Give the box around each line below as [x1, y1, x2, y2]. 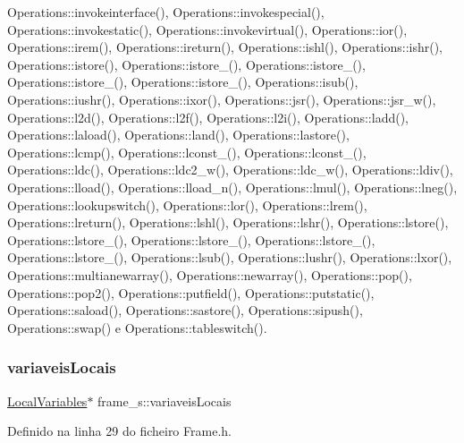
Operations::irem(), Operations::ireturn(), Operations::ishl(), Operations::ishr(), [7, 38, 443, 56]
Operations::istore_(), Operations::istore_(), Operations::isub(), [7, 72, 359, 91]
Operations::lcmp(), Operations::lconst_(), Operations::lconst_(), [7, 142, 367, 161]
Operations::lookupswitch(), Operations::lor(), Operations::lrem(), [7, 195, 367, 214]
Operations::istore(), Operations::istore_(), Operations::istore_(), [7, 55, 366, 73]
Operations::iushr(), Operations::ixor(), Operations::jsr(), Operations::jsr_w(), [7, 89, 436, 108]
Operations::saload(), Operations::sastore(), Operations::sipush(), [7, 301, 363, 319]
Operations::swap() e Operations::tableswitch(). [7, 318, 267, 337]
